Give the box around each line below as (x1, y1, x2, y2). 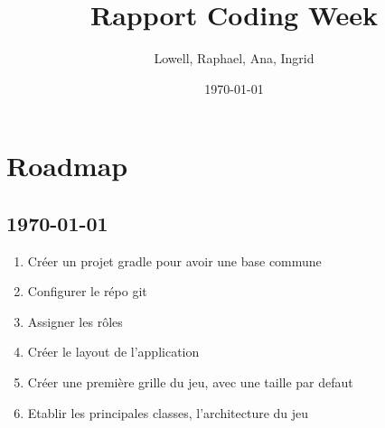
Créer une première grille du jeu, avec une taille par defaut (27, 373, 353, 392)
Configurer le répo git (27, 282, 147, 301)
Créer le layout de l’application (27, 342, 200, 361)
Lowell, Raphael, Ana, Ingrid (154, 49, 315, 68)
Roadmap (6, 147, 128, 184)
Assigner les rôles (27, 312, 123, 330)
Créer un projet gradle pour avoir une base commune (27, 251, 322, 270)
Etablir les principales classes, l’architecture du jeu (27, 403, 309, 422)
